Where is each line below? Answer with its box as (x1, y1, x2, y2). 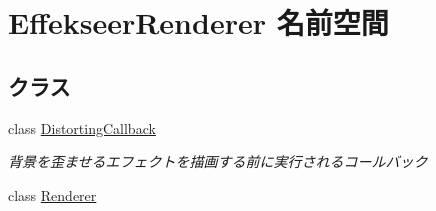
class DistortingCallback (8, 117, 156, 138)
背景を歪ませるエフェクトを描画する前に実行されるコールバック (8, 151, 428, 172)
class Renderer (8, 184, 97, 205)
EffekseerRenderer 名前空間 (8, 2, 389, 43)
